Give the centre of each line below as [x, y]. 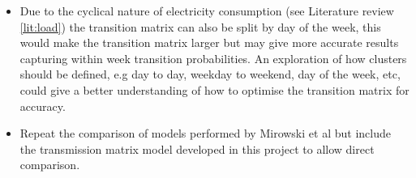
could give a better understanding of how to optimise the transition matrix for [214, 89]
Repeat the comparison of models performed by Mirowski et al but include [205, 133]
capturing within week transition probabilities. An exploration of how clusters [213, 58]
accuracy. [43, 106]
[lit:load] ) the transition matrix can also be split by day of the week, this [200, 26]
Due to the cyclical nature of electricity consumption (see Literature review [207, 11]
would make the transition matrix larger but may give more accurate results [209, 42]
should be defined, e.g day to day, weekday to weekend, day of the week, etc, [210, 74]
